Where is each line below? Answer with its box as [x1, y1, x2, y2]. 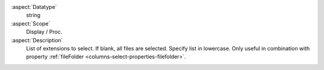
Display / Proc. [26, 28, 62, 36]
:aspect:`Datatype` [11, 4, 57, 10]
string [26, 12, 41, 19]
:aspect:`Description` [11, 36, 63, 44]
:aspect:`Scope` [11, 20, 50, 27]
